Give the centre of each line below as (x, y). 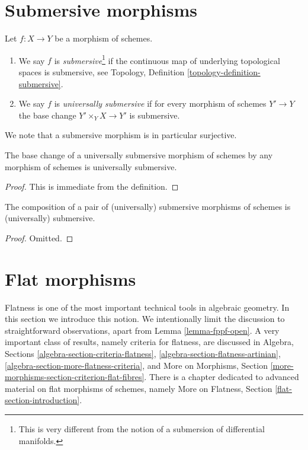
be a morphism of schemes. (104, 38)
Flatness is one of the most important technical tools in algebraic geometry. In (147, 307)
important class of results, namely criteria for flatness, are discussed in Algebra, (149, 342)
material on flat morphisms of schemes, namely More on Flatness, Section (139, 388)
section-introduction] (42, 400)
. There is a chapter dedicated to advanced (222, 377)
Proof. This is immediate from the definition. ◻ (92, 186)
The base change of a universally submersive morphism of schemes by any (139, 154)
